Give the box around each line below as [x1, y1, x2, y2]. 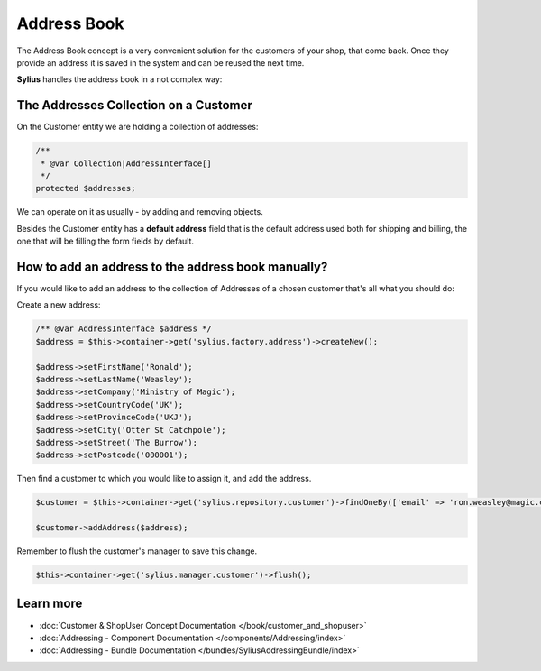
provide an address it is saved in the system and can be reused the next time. [16, 57, 305, 68]
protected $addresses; [35, 183, 136, 194]
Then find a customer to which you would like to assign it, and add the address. [16, 473, 312, 484]
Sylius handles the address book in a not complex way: [16, 74, 223, 85]
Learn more [16, 596, 83, 611]
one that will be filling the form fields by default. [16, 235, 194, 247]
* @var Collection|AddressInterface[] [41, 158, 212, 169]
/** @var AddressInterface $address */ [35, 324, 212, 334]
